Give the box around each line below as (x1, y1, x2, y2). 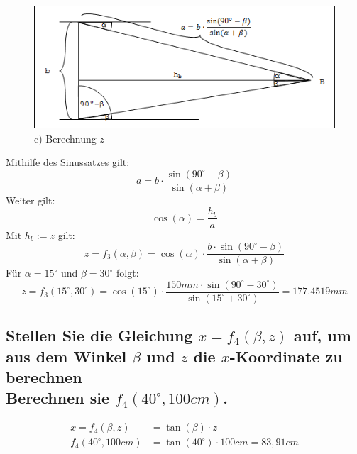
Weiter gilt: (6, 192, 55, 207)
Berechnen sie (6, 387, 109, 409)
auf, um (294, 324, 351, 346)
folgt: (116, 265, 139, 280)
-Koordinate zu (229, 345, 343, 367)
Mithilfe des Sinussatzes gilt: (6, 155, 130, 170)
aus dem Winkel (6, 345, 127, 367)
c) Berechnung (34, 131, 97, 145)
